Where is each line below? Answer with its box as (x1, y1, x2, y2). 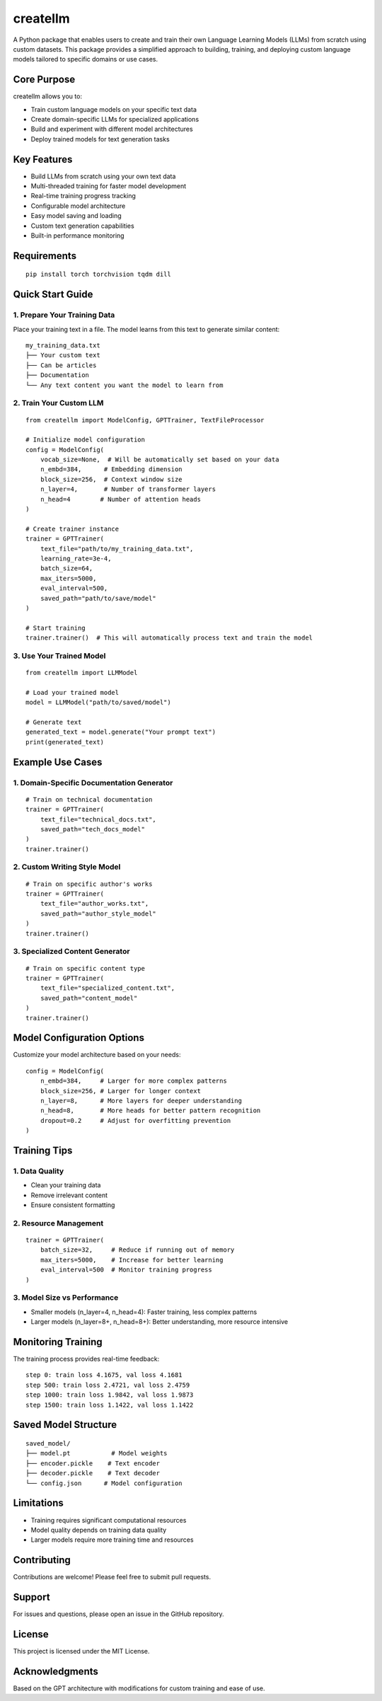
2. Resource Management (13, 1218, 104, 1228)
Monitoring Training (13, 1336, 103, 1348)
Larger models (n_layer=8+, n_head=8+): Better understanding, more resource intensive (30, 1317, 289, 1326)
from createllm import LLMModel (25, 669, 138, 677)
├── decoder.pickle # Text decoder (25, 1469, 161, 1477)
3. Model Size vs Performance (13, 1293, 119, 1303)
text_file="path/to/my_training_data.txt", (40, 545, 194, 553)
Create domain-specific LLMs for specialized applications (30, 115, 199, 124)
